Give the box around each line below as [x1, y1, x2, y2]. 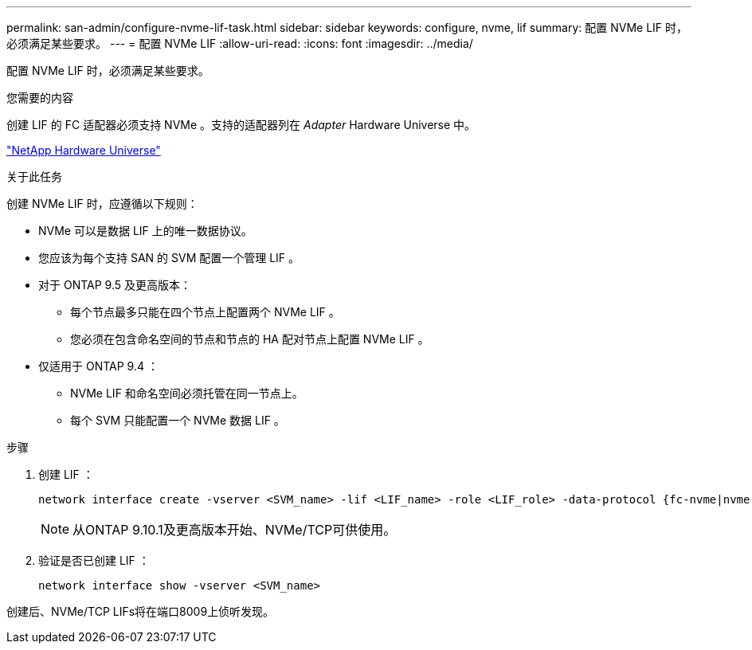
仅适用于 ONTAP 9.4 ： [38, 359, 159, 373]
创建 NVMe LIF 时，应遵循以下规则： [6, 197, 198, 210]
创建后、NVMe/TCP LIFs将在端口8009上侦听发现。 [6, 605, 275, 618]
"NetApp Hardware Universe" [6, 143, 161, 157]
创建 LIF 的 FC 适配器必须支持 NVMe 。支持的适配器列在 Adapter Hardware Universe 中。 [6, 118, 476, 131]
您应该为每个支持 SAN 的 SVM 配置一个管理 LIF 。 [38, 251, 300, 264]
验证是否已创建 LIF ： [38, 554, 150, 567]
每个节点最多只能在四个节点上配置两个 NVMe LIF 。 [70, 305, 340, 319]
